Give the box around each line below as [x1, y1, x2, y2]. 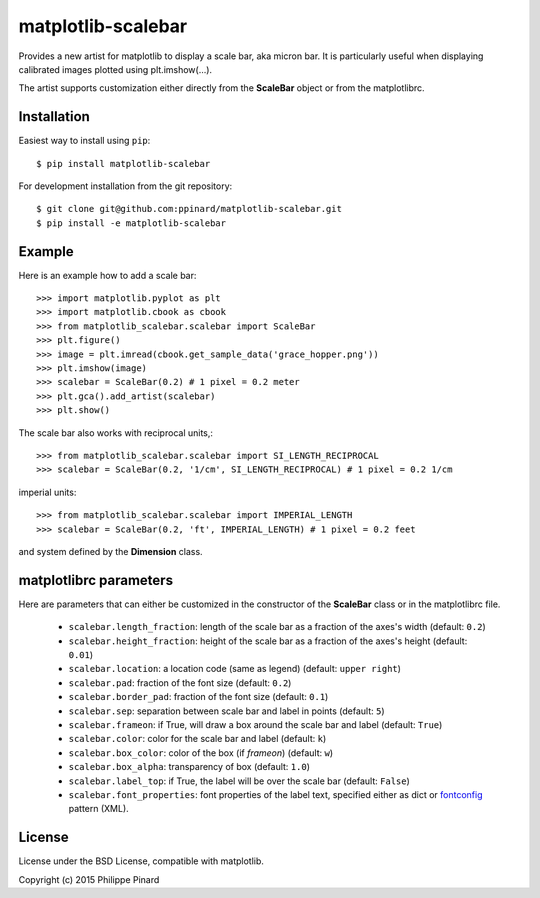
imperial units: [18, 486, 77, 498]
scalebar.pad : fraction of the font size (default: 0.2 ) [68, 676, 292, 689]
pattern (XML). [68, 803, 129, 815]
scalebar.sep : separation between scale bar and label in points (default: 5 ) [68, 705, 385, 717]
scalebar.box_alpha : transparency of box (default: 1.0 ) [68, 761, 310, 773]
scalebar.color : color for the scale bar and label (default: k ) [68, 733, 327, 745]
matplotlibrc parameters [18, 571, 174, 589]
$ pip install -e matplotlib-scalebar [36, 217, 227, 229]
